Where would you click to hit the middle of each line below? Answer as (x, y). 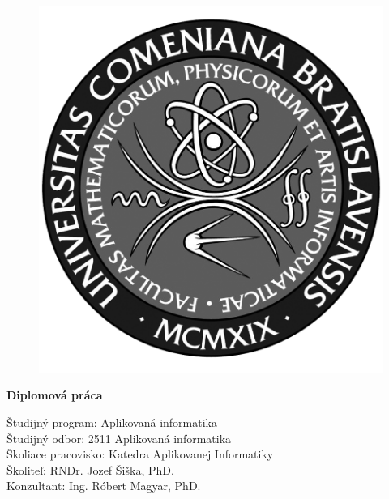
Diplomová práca (55, 395)
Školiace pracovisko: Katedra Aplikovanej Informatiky (140, 454)
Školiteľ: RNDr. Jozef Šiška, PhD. (90, 469)
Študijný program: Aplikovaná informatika (112, 422)
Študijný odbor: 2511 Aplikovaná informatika (119, 438)
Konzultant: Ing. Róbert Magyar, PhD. (104, 486)
